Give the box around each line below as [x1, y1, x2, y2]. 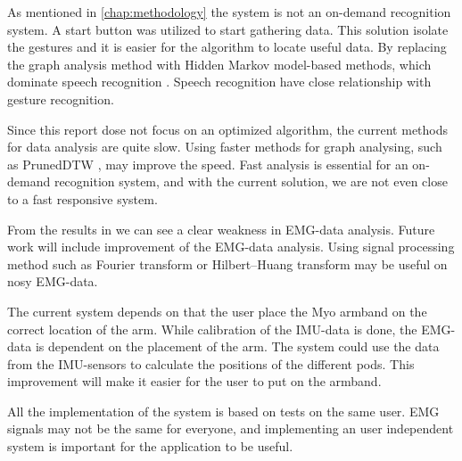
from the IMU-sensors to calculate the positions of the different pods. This [7, 354, 415, 373]
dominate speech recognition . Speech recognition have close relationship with [7, 72, 432, 91]
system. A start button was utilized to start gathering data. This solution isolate [7, 20, 449, 38]
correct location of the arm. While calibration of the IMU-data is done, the [7, 319, 417, 338]
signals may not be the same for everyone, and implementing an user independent [7, 419, 454, 438]
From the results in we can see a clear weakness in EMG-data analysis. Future [7, 219, 435, 238]
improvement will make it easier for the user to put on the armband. [7, 372, 382, 391]
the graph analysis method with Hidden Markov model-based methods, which [7, 54, 432, 73]
